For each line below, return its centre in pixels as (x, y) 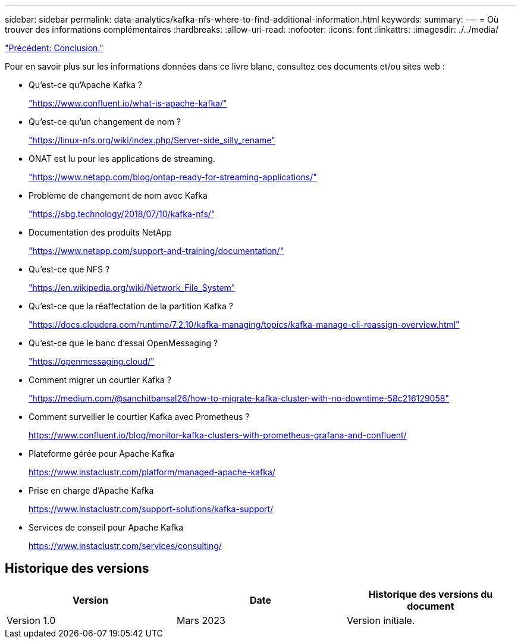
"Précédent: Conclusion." (54, 48)
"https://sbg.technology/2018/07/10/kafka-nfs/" (122, 214)
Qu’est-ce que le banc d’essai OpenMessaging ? (123, 343)
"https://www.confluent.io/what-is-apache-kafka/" (128, 103)
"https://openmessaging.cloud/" (92, 361)
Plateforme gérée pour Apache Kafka (101, 454)
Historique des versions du (431, 594)
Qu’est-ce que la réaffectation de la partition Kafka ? (131, 306)
